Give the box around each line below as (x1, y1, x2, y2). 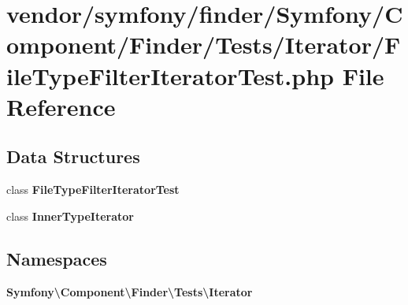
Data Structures (6, 144, 140, 169)
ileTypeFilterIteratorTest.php (6, 59, 334, 91)
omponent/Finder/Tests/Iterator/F (6, 28, 401, 61)
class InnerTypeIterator (6, 207, 134, 224)
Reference (6, 90, 116, 122)
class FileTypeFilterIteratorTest (6, 181, 180, 198)
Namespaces (6, 246, 107, 270)
